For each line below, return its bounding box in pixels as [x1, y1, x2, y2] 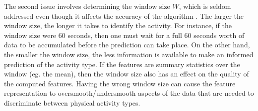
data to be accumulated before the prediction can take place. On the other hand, [4, 39, 250, 50]
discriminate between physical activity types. [4, 97, 140, 108]
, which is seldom [179, 1, 231, 11]
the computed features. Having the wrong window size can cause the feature [4, 78, 236, 88]
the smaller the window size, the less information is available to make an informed [4, 49, 254, 59]
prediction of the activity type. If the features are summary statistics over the [4, 59, 240, 69]
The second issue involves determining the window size [4, 1, 170, 11]
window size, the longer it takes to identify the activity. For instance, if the [4, 20, 232, 31]
